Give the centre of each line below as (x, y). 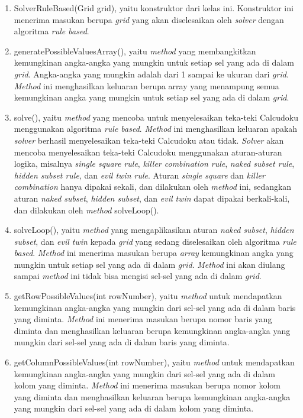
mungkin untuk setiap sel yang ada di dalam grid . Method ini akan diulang (149, 264)
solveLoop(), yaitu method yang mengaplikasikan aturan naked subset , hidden (154, 230)
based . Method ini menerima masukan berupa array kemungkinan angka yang (154, 253)
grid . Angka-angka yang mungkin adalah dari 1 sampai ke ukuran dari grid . (151, 74)
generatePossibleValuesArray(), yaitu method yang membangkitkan (135, 51)
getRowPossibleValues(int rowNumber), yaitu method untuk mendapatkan (148, 296)
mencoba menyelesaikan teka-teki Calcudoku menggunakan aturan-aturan (148, 152)
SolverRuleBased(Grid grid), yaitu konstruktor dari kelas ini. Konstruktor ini (154, 8)
